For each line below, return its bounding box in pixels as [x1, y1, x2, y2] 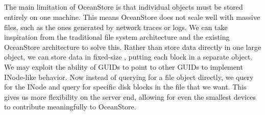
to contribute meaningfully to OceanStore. [4, 101, 136, 112]
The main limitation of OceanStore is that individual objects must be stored [4, 2, 243, 12]
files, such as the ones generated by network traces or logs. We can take [4, 21, 228, 32]
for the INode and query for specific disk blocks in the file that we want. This [4, 81, 247, 92]
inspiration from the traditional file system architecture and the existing [4, 32, 230, 42]
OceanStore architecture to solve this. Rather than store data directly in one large [4, 41, 261, 52]
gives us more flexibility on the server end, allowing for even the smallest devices [4, 91, 256, 102]
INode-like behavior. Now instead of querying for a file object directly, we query [4, 71, 254, 82]
